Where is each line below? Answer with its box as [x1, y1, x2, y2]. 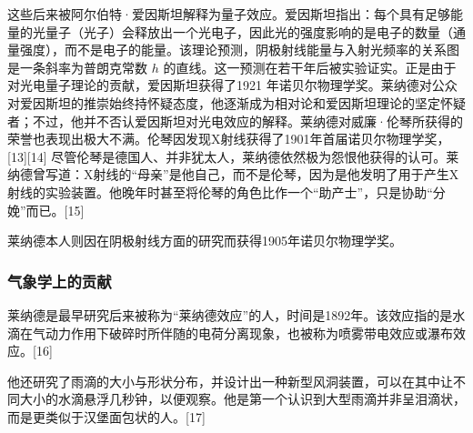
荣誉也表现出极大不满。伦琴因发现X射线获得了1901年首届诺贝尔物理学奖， [7, 129, 450, 148]
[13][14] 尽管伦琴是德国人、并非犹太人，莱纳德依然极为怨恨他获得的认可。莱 [7, 146, 459, 166]
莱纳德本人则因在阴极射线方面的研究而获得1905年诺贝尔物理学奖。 [7, 231, 402, 250]
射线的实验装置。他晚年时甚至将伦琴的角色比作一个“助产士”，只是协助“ [7, 182, 433, 201]
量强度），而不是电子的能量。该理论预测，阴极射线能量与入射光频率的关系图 [7, 40, 459, 59]
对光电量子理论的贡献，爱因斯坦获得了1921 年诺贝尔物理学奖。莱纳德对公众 [7, 76, 458, 95]
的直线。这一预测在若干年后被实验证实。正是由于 [163, 57, 457, 76]
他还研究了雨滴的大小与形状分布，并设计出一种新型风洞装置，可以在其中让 [7, 371, 453, 390]
